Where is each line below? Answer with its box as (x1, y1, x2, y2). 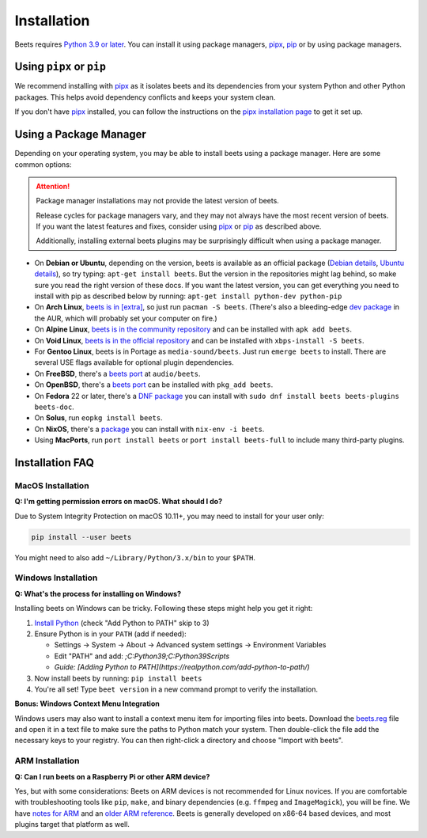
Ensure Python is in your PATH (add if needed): (34, 629, 187, 639)
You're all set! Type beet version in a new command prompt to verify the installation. (34, 684, 318, 694)
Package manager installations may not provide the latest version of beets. (36, 196, 280, 206)
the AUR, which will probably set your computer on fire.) (34, 313, 217, 323)
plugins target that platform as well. (14, 820, 130, 829)
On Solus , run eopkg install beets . (34, 413, 163, 423)
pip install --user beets (31, 533, 132, 541)
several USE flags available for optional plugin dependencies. (34, 358, 234, 367)
